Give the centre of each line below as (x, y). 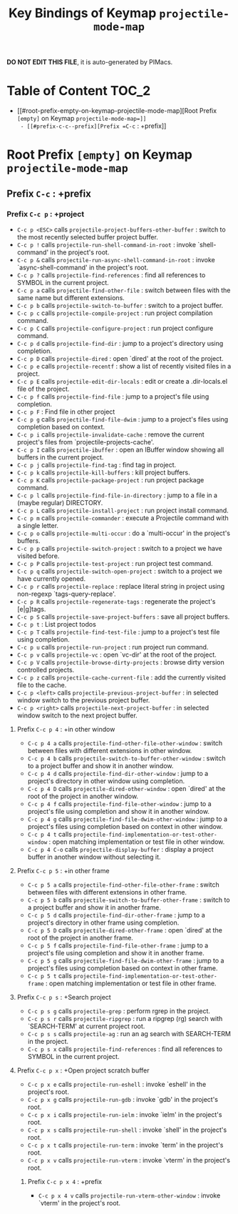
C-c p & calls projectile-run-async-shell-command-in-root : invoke (116, 260)
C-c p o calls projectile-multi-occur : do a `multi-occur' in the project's (124, 533)
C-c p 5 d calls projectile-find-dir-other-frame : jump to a (116, 915)
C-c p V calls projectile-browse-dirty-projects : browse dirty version (121, 662)
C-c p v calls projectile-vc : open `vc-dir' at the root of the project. (117, 655)
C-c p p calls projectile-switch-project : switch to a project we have (119, 548)
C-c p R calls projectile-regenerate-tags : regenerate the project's (116, 601)
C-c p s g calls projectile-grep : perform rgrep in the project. (119, 1011)
